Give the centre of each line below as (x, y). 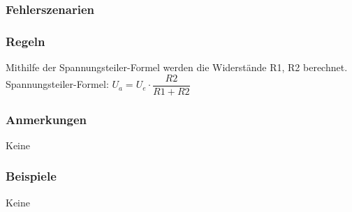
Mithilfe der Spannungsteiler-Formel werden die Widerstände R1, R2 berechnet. (177, 67)
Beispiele (31, 176)
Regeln (25, 41)
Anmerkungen (46, 119)
